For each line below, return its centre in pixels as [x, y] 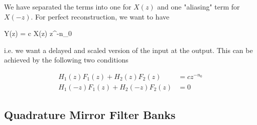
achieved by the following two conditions [66, 60]
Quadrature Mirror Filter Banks [90, 115]
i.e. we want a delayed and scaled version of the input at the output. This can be [128, 50]
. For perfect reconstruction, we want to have [100, 16]
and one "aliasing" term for [199, 6]
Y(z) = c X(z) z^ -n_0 [38, 33]
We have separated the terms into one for [68, 6]
